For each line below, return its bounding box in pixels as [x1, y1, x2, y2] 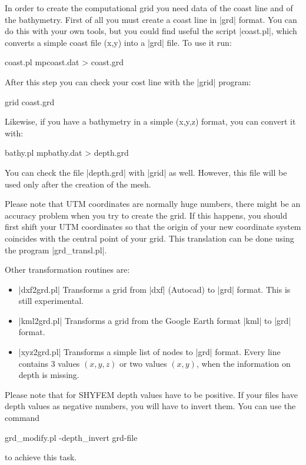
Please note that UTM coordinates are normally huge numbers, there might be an [5, 198, 301, 210]
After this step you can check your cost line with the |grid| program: [5, 75, 251, 88]
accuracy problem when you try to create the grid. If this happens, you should [5, 209, 287, 221]
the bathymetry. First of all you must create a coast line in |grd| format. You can [5, 13, 297, 25]
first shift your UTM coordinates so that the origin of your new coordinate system [5, 220, 301, 233]
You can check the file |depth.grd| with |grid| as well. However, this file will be [5, 166, 287, 178]
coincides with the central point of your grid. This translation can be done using [5, 232, 294, 244]
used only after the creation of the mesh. [5, 178, 151, 190]
